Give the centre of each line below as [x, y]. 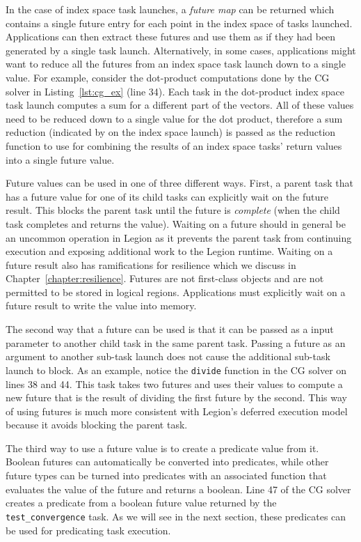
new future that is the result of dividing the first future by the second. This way [176, 397]
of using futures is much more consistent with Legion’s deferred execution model [177, 411]
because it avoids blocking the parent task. [97, 425]
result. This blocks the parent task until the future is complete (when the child [173, 210]
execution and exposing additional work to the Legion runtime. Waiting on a [169, 251]
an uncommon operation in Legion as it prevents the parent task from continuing [179, 237]
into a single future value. [60, 159]
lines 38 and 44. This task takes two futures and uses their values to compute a [174, 384]
